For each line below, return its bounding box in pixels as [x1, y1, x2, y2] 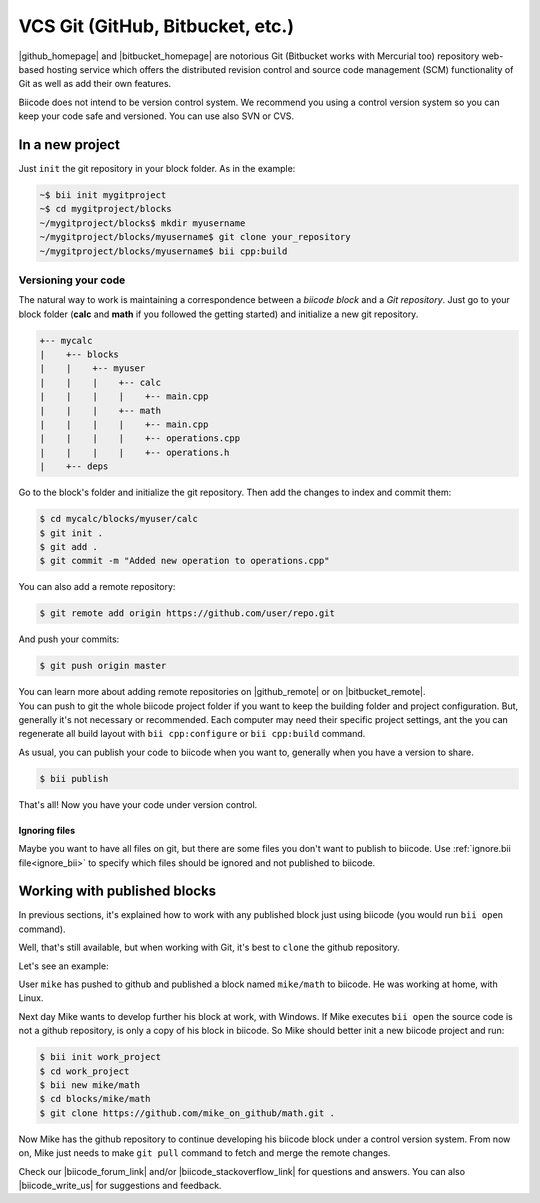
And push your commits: [18, 633, 120, 645]
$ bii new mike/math [39, 1079, 140, 1090]
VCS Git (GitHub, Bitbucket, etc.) [18, 15, 295, 37]
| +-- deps [39, 461, 109, 472]
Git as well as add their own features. [18, 78, 172, 90]
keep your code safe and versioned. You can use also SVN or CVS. [18, 110, 295, 122]
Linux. [18, 992, 44, 1004]
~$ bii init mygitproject [39, 190, 167, 200]
